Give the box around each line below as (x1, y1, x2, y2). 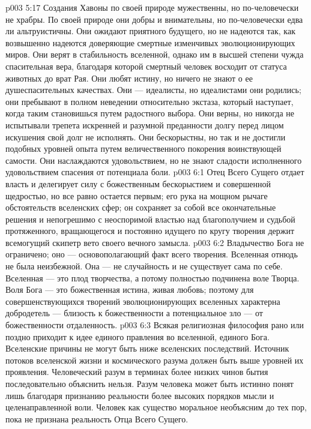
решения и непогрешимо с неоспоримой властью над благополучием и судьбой (5, 212, 295, 225)
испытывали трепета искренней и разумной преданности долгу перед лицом (5, 118, 284, 131)
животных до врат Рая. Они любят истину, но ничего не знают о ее (5, 71, 253, 84)
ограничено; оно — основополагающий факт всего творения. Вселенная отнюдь (5, 248, 298, 260)
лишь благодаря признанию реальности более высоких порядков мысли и (5, 389, 274, 401)
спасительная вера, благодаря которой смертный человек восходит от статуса (5, 59, 287, 72)
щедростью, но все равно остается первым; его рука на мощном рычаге (5, 189, 268, 202)
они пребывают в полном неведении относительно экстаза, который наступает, (5, 95, 294, 107)
